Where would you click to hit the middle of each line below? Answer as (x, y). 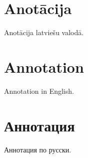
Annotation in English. (39, 91)
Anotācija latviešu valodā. (44, 32)
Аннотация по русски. (38, 149)
